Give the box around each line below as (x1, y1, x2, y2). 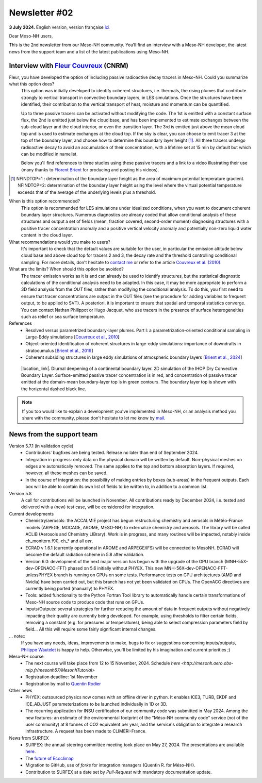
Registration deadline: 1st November (25, 674, 98, 680)
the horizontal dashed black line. (21, 386, 86, 392)
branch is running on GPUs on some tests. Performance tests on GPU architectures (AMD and (53, 572, 242, 578)
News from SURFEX (9, 735, 49, 741)
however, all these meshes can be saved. (25, 470, 108, 476)
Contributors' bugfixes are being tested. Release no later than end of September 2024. (25, 450, 199, 456)
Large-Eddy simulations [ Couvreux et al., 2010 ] (25, 334, 120, 340)
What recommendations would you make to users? (9, 239, 111, 245)
